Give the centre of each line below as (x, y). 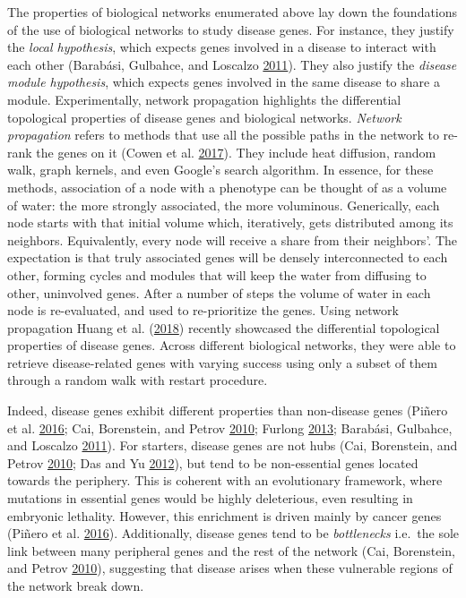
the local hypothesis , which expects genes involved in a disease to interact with (222, 47)
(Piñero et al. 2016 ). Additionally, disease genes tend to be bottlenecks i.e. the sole (233, 533)
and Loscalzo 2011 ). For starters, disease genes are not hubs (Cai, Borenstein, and (233, 445)
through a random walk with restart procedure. (138, 380)
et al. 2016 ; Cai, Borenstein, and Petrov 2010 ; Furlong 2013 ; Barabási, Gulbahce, (230, 427)
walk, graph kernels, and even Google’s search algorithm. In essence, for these (220, 170)
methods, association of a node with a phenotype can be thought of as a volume (227, 187)
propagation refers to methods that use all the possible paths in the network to (223, 135)
